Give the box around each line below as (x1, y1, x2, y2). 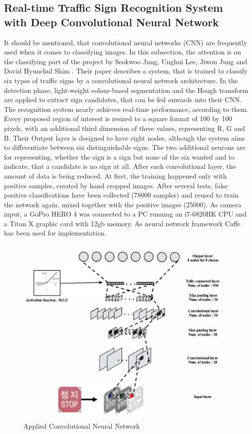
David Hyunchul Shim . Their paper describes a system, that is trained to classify (4, 66, 248, 76)
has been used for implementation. (4, 228, 107, 238)
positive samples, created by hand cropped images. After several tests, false (4, 180, 228, 190)
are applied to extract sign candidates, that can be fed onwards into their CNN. (4, 94, 242, 105)
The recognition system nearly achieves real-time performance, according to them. (4, 104, 249, 114)
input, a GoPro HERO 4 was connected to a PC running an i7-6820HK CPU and (4, 209, 247, 219)
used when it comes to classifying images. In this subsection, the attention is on (4, 47, 241, 57)
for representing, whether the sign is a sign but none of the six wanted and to (4, 151, 235, 162)
